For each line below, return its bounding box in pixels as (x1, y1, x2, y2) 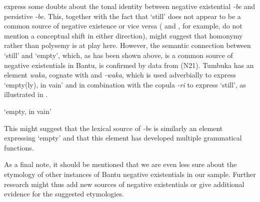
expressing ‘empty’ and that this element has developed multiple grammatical (4, 132, 242, 143)
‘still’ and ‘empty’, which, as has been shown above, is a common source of (4, 49, 233, 60)
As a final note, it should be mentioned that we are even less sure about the (4, 159, 237, 169)
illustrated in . (4, 89, 48, 99)
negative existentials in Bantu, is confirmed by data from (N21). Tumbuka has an (4, 59, 254, 70)
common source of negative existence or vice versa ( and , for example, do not (4, 20, 242, 31)
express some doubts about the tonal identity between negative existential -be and (4, 1, 255, 11)
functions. (4, 142, 34, 152)
